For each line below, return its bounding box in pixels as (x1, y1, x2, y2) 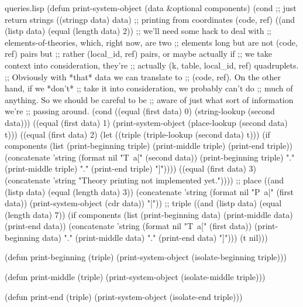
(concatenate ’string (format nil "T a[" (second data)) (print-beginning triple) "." (5, 151, 295, 163)
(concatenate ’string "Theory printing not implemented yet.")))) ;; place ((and (5, 173, 284, 186)
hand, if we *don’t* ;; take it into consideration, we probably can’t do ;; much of (5, 82, 293, 94)
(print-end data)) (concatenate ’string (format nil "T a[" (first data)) (5, 220, 252, 232)
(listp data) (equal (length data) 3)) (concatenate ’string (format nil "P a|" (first (5, 185, 294, 197)
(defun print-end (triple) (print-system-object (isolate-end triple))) (5, 290, 243, 302)
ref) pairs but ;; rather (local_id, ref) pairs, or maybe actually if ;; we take (5, 47, 273, 60)
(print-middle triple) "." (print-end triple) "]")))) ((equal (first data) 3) (5, 162, 257, 175)
